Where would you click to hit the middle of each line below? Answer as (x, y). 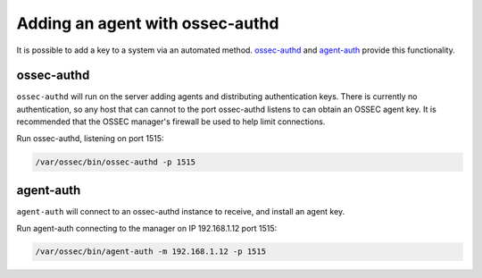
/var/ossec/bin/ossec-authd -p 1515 (116, 162)
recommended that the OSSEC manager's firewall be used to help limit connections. (171, 122)
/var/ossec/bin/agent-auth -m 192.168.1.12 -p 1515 (151, 252)
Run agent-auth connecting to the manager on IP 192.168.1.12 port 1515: (147, 228)
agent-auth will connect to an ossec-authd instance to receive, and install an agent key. (181, 212)
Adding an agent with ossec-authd (148, 23)
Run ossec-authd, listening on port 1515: (90, 138)
